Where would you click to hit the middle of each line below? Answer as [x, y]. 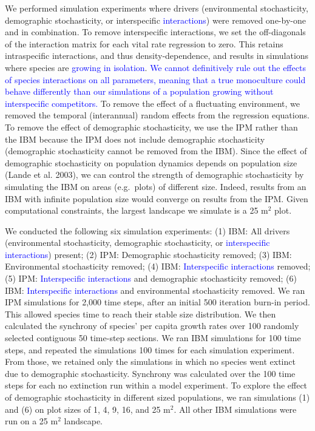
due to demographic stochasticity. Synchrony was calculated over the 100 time [150, 373]
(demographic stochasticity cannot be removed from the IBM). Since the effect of [156, 151]
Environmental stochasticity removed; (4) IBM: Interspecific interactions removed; [158, 266]
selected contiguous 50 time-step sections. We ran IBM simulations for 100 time [153, 338]
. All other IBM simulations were [235, 409]
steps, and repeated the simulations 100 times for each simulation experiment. [150, 349]
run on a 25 [26, 421]
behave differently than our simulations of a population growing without [139, 91]
